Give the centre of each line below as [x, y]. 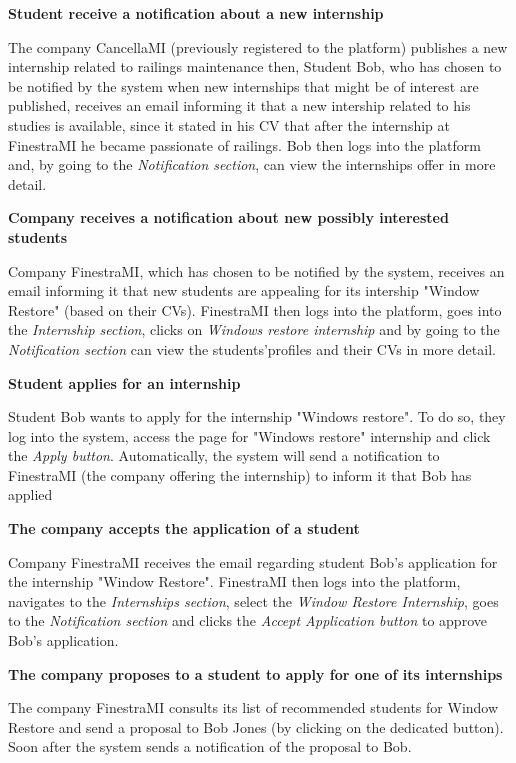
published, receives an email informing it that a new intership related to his [239, 105]
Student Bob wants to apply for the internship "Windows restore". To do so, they [257, 416]
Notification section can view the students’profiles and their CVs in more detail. [252, 348]
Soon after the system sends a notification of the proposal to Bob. [210, 746]
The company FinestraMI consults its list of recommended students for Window [253, 707]
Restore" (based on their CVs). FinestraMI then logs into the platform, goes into [255, 309]
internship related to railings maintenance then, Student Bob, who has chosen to [255, 66]
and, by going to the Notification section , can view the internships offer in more [252, 164]
